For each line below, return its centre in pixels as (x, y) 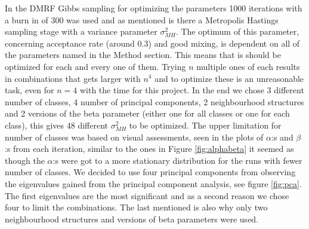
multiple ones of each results (248, 66)
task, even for (30, 90)
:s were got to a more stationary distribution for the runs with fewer (177, 160)
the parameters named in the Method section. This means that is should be (143, 55)
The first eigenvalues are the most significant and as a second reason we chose (147, 195)
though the (25, 160)
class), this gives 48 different (56, 125)
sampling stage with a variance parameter (81, 31)
